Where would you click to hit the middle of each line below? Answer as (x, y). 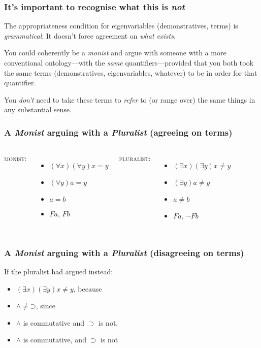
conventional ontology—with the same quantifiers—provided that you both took (129, 62)
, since (45, 306)
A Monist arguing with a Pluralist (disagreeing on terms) (124, 252)
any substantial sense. (38, 109)
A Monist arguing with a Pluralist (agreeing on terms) (118, 132)
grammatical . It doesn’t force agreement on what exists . (90, 35)
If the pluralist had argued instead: (59, 271)
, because (88, 288)
